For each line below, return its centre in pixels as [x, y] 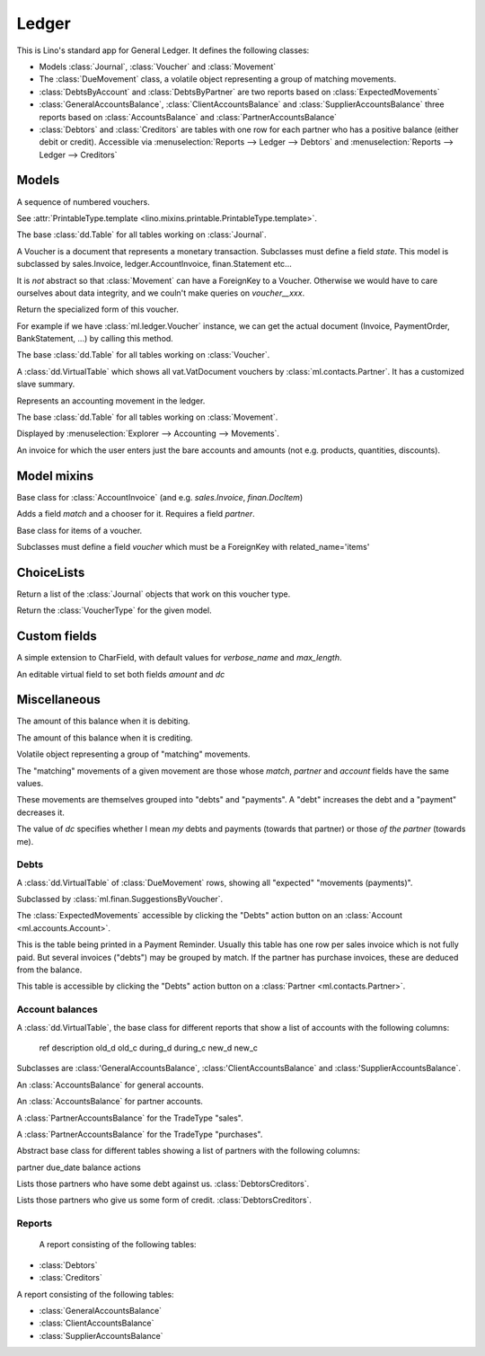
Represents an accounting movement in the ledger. [111, 401]
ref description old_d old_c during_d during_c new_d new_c [149, 1048]
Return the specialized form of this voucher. [97, 309]
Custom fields [57, 637]
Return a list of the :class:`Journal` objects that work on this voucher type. [154, 594]
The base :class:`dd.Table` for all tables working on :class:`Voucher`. [143, 355]
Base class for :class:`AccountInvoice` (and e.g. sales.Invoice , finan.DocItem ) [160, 497]
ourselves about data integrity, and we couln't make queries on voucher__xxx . [161, 293]
